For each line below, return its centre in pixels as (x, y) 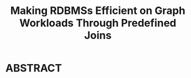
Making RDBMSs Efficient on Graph (98, 11)
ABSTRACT (34, 68)
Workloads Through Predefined (98, 23)
